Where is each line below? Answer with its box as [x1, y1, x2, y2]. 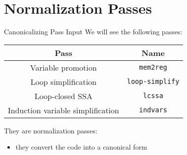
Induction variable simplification [8, 104, 119, 116]
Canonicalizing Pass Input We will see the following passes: [4, 26, 183, 37]
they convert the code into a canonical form [15, 142, 148, 152]
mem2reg [139, 63, 167, 72]
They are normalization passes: [4, 125, 97, 135]
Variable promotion [30, 61, 97, 73]
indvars [139, 106, 167, 114]
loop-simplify [126, 77, 180, 86]
